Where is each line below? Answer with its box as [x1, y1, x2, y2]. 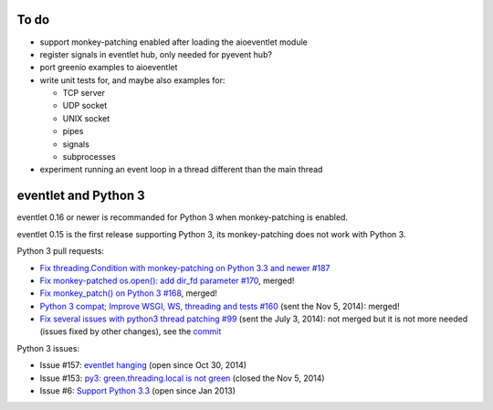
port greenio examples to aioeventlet [39, 62, 178, 73]
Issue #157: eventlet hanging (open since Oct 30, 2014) [39, 360, 246, 371]
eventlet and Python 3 [16, 188, 145, 204]
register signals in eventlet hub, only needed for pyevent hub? [39, 48, 273, 59]
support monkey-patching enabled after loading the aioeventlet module [39, 37, 308, 47]
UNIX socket [62, 112, 110, 123]
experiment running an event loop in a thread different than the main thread [39, 164, 323, 175]
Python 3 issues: [16, 342, 80, 353]
